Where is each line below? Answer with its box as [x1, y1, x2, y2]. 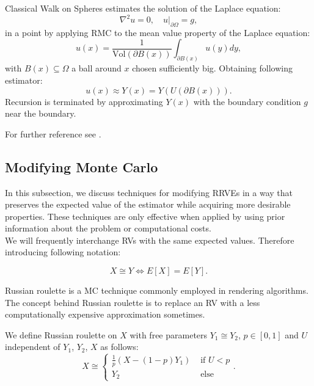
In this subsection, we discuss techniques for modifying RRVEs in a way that [5, 186, 293, 198]
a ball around [71, 62, 122, 75]
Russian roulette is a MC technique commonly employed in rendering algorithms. [5, 284, 309, 297]
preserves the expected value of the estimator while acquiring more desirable [5, 198, 291, 211]
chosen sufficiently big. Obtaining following [132, 62, 293, 75]
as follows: [100, 340, 139, 353]
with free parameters [130, 328, 208, 341]
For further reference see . [5, 127, 101, 140]
